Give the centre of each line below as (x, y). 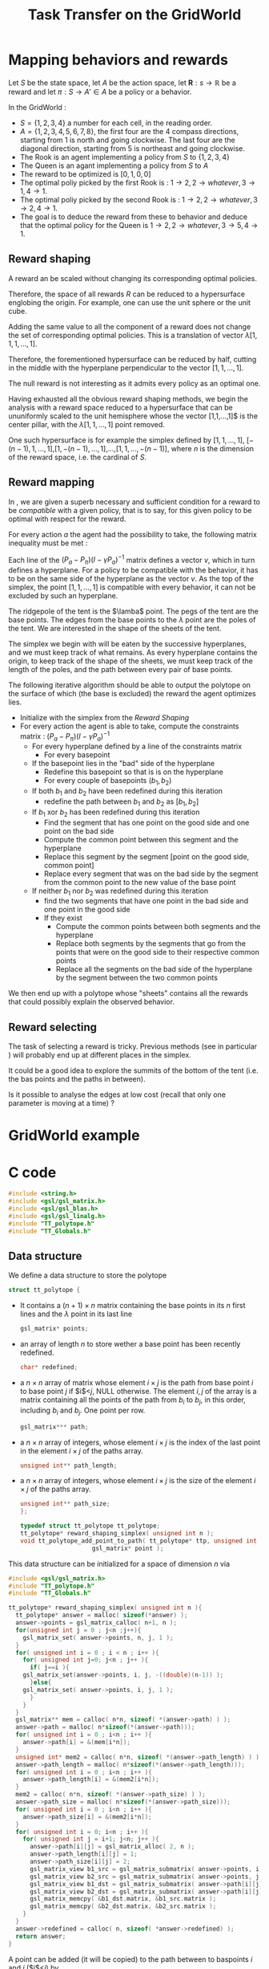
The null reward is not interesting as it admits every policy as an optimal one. (134, 383)
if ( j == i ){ (49, 1668)
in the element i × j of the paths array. (82, 1450)
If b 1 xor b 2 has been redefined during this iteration (116, 813)
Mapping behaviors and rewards (118, 60)
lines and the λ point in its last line (76, 1314)
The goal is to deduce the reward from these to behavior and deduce (134, 216)
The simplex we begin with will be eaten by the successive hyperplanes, (127, 644)
